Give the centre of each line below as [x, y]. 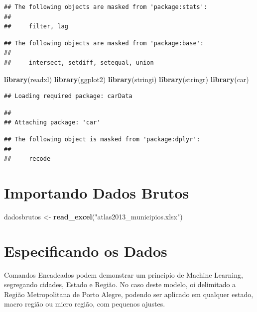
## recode [27, 159]
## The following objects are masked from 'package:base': [104, 43]
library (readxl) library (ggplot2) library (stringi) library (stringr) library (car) [127, 79]
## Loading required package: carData [68, 96]
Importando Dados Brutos [97, 192]
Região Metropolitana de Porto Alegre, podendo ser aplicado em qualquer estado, [129, 294]
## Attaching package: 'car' [52, 123]
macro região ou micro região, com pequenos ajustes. [85, 304]
